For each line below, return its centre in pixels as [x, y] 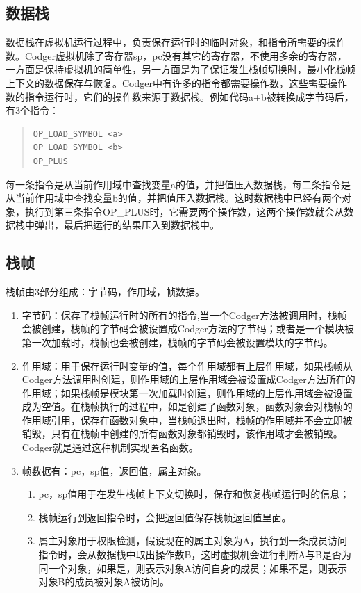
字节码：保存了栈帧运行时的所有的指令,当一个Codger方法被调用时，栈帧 [184, 315]
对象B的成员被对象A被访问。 [104, 582]
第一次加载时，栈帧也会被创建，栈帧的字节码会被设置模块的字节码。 [177, 342]
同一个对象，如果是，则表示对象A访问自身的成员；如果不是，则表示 [193, 568]
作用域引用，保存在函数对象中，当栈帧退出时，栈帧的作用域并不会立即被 [187, 420]
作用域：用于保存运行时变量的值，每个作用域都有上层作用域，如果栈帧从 [187, 365]
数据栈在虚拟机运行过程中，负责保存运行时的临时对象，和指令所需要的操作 [176, 42]
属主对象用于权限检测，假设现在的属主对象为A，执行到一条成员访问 [193, 541]
